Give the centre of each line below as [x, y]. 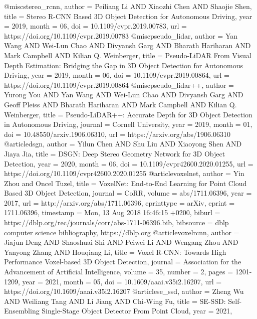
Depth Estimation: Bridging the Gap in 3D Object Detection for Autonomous [123, 65]
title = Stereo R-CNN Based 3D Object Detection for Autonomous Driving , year [128, 16]
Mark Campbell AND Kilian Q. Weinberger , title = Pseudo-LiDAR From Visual [128, 55]
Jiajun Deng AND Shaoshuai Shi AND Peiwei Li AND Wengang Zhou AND [121, 242]
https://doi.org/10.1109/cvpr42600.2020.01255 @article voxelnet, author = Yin [124, 173]
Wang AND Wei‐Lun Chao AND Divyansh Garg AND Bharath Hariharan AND [127, 45]
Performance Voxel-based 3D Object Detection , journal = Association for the [123, 262]
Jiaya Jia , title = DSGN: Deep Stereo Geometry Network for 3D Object [115, 153]
